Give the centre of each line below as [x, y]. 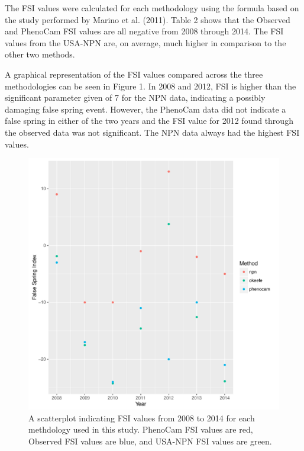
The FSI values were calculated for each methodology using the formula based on [152, 8]
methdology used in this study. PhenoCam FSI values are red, [141, 429]
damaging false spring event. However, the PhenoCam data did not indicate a [145, 109]
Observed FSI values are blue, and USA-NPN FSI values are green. [150, 441]
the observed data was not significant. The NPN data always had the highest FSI [152, 132]
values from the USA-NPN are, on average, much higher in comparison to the [145, 42]
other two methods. [40, 54]
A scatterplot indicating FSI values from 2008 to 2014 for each [142, 418]
